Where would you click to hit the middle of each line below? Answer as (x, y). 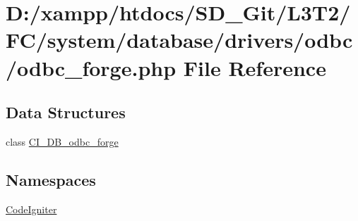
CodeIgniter (31, 209)
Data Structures (66, 112)
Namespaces (51, 179)
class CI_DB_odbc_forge (62, 141)
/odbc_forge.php (91, 67)
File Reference (255, 67)
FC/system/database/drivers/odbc (179, 40)
